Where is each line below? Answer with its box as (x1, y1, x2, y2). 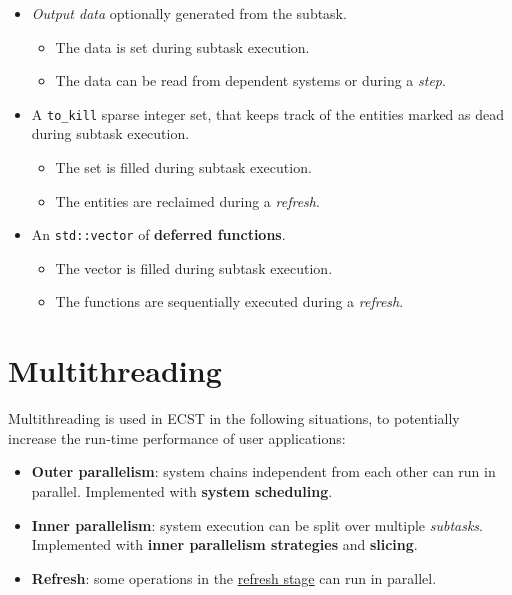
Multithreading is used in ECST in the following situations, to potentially (8, 408, 460, 429)
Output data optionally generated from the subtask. (31, 3, 347, 23)
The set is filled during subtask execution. (55, 157, 312, 178)
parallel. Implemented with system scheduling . (31, 480, 333, 501)
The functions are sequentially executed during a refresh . (55, 291, 404, 312)
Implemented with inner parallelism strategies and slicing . (31, 534, 418, 555)
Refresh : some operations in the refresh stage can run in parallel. (31, 567, 437, 588)
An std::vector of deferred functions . (31, 224, 286, 245)
